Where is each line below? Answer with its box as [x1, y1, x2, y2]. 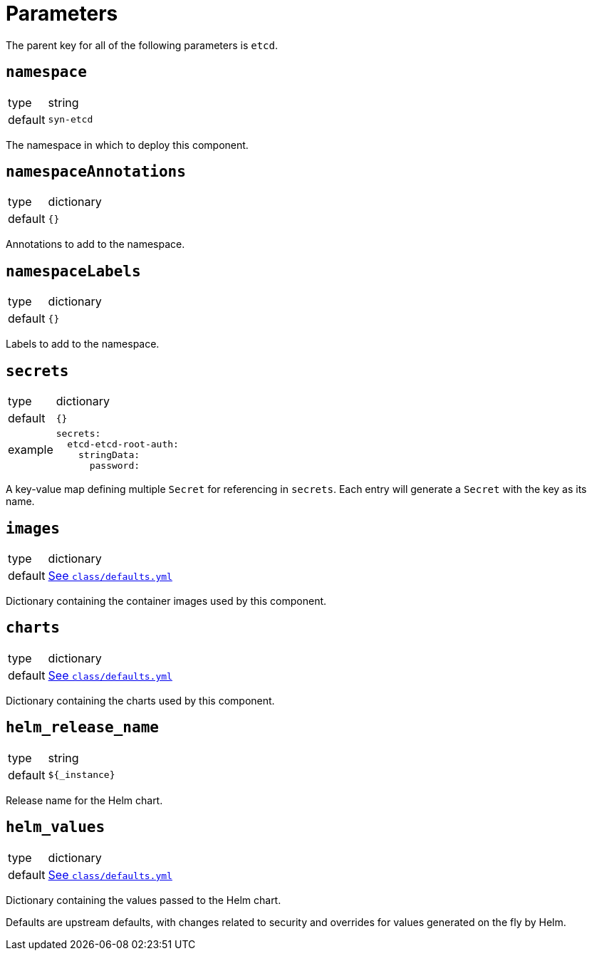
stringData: [78, 450, 140, 461]
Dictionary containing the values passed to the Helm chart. [6, 893, 281, 906]
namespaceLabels [6, 262, 141, 280]
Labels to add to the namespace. [6, 338, 160, 350]
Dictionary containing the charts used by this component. [6, 694, 275, 707]
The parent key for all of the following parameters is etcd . [6, 38, 279, 51]
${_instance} [48, 769, 115, 781]
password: [89, 460, 140, 472]
